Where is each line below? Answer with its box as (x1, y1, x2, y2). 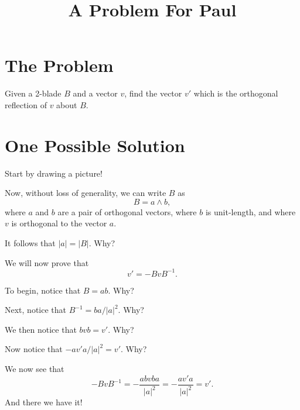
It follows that (5, 237, 56, 249)
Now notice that (5, 343, 63, 355)
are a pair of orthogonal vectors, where (57, 205, 197, 218)
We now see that (5, 363, 64, 375)
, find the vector (124, 87, 182, 99)
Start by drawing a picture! (5, 167, 103, 179)
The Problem (5, 53, 114, 77)
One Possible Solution (5, 133, 185, 157)
